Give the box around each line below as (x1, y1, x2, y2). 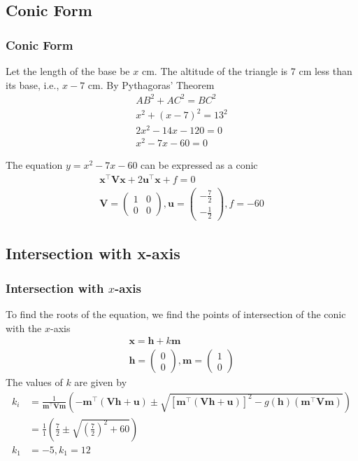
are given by (74, 375, 127, 390)
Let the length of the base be (6, 64, 130, 78)
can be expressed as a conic (141, 158, 258, 172)
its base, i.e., (6, 77, 59, 92)
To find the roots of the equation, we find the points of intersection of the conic (6, 307, 346, 322)
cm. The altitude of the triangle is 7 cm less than (141, 64, 352, 78)
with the (6, 320, 42, 335)
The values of (6, 375, 63, 390)
